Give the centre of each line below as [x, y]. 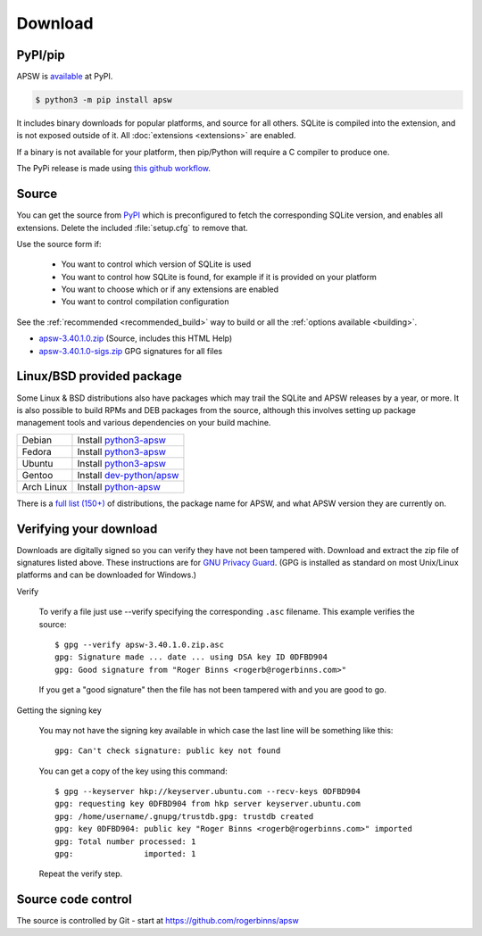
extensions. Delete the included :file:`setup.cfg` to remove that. [133, 228]
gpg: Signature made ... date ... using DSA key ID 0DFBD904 [191, 657]
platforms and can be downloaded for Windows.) [106, 575]
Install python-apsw [119, 486]
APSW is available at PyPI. [65, 77]
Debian [37, 440]
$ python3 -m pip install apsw [104, 100]
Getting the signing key [59, 710]
